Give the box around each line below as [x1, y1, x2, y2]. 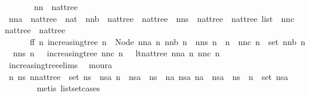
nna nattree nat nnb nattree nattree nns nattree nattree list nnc [8, 12, 294, 24]
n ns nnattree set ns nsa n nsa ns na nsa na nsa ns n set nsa [8, 70, 289, 82]
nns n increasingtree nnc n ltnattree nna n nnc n [13, 47, 220, 59]
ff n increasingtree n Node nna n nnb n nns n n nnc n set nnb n [29, 35, 306, 47]
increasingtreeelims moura [8, 58, 112, 71]
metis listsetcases [36, 82, 100, 94]
